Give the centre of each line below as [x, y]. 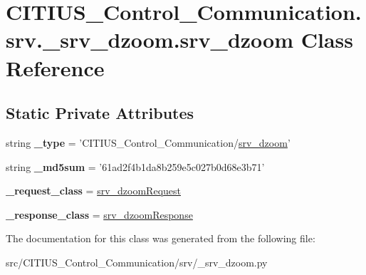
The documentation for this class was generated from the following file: [161, 238]
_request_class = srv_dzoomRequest [93, 191]
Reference [55, 67]
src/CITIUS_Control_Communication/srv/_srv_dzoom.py [137, 262]
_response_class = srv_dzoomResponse [99, 214]
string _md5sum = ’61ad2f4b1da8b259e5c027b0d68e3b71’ [135, 166]
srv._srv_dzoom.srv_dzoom [150, 40]
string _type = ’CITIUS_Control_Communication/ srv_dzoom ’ [148, 142]
